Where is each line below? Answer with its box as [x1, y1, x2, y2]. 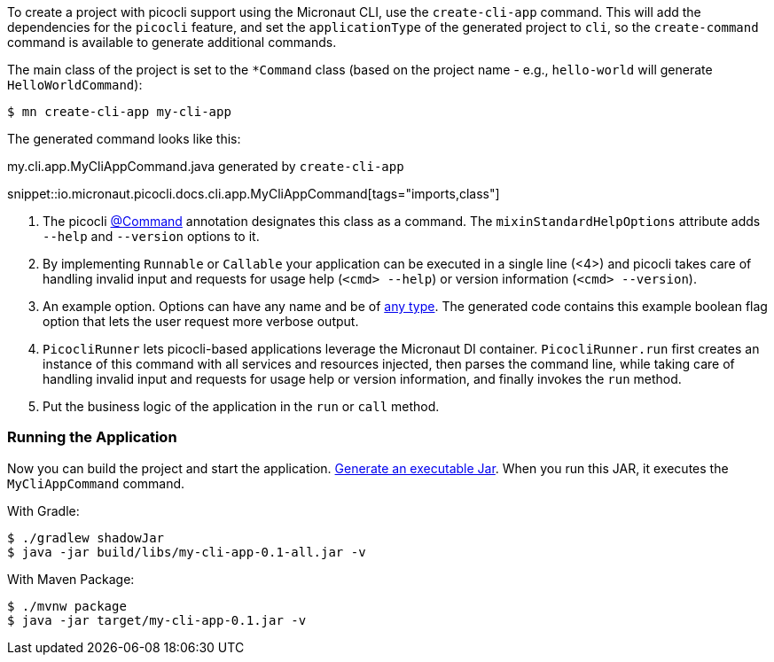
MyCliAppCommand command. [7, 475, 185, 491]
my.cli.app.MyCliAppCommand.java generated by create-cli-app [7, 159, 404, 174]
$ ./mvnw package [7, 598, 127, 613]
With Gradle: [7, 502, 80, 518]
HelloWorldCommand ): [7, 77, 143, 92]
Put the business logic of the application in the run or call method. [43, 399, 440, 414]
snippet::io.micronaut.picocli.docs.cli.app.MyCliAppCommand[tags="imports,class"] [7, 186, 500, 201]
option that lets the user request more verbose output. [43, 314, 359, 329]
